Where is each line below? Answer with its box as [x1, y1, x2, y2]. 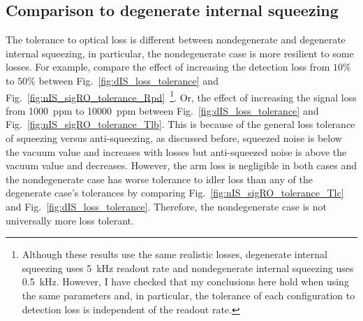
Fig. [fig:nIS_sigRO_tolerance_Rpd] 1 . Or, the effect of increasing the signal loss [6, 87, 357, 104]
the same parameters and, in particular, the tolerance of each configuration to [22, 287, 355, 302]
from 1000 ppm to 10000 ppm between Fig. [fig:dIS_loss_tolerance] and [6, 103, 319, 117]
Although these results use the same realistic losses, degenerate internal [22, 247, 327, 262]
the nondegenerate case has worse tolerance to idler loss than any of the [6, 171, 313, 186]
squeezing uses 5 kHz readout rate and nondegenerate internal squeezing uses [22, 260, 354, 275]
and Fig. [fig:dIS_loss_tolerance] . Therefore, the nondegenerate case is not [6, 199, 327, 213]
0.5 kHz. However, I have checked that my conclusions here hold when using [22, 274, 349, 289]
